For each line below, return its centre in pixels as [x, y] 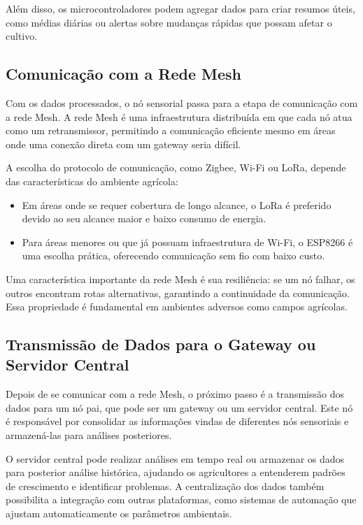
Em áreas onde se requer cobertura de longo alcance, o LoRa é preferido [177, 204]
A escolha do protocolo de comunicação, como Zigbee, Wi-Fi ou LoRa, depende [176, 167]
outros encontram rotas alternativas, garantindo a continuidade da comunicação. [178, 293]
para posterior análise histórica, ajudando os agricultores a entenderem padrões [176, 472]
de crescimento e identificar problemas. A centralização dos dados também [165, 486]
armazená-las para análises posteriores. [89, 435]
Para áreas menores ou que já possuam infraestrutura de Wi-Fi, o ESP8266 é [187, 242]
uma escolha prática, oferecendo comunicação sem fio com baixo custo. [173, 256]
